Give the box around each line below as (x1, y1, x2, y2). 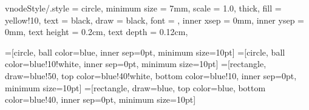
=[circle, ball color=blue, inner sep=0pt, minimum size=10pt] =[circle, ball (5, 45, 285, 58)
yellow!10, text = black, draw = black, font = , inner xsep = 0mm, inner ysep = (5, 13, 304, 26)
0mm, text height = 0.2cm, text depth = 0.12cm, (5, 25, 188, 38)
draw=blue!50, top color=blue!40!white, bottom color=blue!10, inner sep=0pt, (5, 69, 297, 82)
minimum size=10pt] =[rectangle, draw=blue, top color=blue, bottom (5, 81, 266, 94)
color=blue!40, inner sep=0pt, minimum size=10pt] (5, 93, 196, 106)
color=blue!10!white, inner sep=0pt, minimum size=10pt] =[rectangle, (5, 57, 267, 70)
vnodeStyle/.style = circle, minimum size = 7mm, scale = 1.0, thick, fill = (5, 2, 282, 14)
